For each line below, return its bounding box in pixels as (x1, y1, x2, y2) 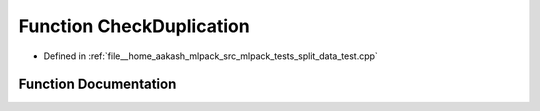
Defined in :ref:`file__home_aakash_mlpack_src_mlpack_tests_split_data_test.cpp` (43, 50, 379, 62)
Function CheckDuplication (18, 15, 250, 37)
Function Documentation (18, 76, 177, 93)
